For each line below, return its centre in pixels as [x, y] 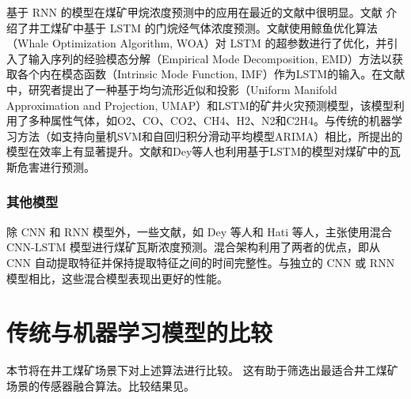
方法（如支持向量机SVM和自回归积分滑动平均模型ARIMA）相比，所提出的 [210, 136]
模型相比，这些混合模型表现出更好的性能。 [117, 278]
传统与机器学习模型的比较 [140, 332]
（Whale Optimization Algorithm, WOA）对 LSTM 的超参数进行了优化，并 [197, 43]
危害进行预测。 [56, 166]
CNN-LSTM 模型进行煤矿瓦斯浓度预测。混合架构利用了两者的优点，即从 [193, 247]
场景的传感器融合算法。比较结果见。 [101, 385]
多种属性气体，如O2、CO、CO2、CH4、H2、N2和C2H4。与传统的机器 [210, 120]
